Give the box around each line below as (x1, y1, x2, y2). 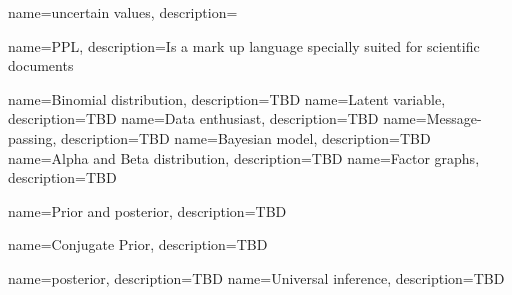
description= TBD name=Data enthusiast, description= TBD (8, 108, 379, 129)
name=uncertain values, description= (8, 2, 238, 22)
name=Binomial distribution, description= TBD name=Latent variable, (8, 88, 446, 109)
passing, (8, 127, 57, 148)
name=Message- (383, 108, 482, 129)
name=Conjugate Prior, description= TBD (8, 234, 268, 255)
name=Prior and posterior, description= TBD (8, 200, 287, 221)
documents (8, 55, 74, 76)
